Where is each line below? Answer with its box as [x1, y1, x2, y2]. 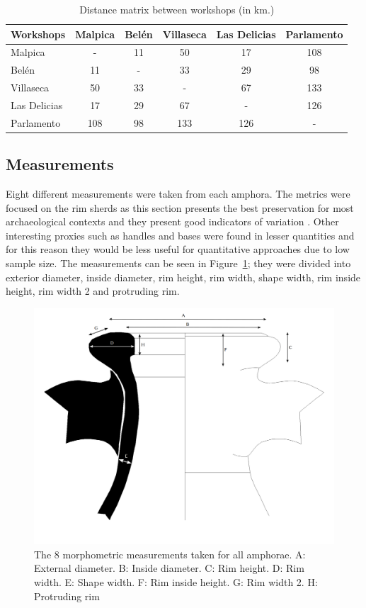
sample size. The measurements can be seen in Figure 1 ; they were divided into [6, 256, 351, 271]
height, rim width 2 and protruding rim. [6, 283, 180, 298]
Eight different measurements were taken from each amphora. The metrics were [6, 186, 350, 201]
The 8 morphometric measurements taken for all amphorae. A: [34, 546, 306, 561]
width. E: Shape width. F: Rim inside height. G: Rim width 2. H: [34, 574, 318, 589]
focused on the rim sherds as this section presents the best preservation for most [6, 200, 354, 215]
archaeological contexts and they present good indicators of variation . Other [6, 214, 339, 229]
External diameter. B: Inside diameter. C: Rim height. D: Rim [34, 561, 304, 575]
